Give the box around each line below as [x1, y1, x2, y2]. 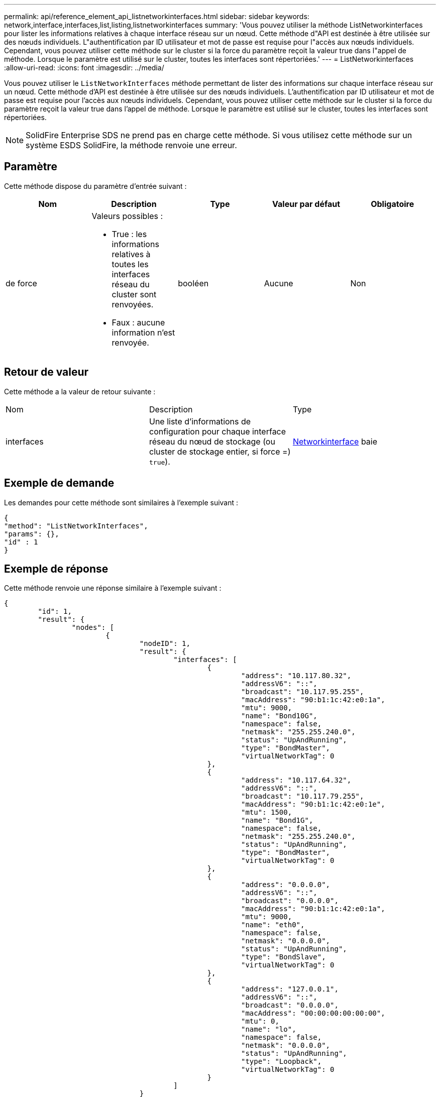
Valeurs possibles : [91, 210, 163, 221]
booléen [178, 278, 209, 288]
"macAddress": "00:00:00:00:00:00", [241, 1009, 385, 1018]
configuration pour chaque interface [149, 426, 286, 436]
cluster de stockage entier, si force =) [149, 446, 291, 457]
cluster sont [112, 289, 157, 299]
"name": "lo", [241, 1025, 296, 1034]
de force [6, 278, 37, 288]
